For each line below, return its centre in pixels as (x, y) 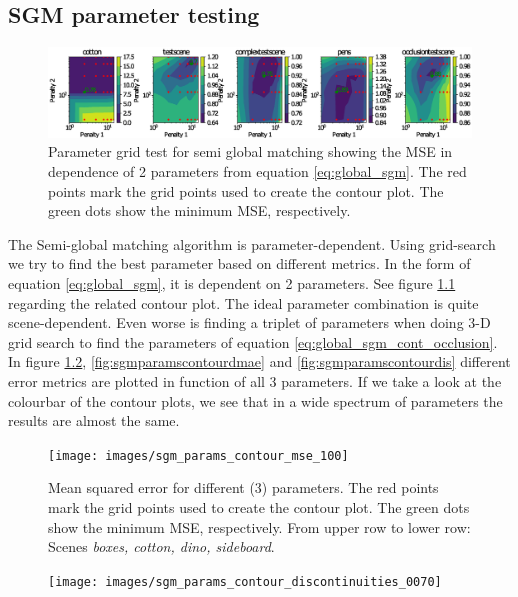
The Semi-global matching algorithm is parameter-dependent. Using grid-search (252, 243)
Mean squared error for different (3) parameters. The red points (243, 487)
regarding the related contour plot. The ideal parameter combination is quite (243, 302)
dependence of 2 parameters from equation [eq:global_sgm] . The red (257, 171)
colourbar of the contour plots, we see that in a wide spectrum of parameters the (255, 400)
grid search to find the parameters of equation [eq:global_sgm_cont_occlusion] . (253, 341)
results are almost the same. (94, 420)
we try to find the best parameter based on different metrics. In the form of (239, 263)
